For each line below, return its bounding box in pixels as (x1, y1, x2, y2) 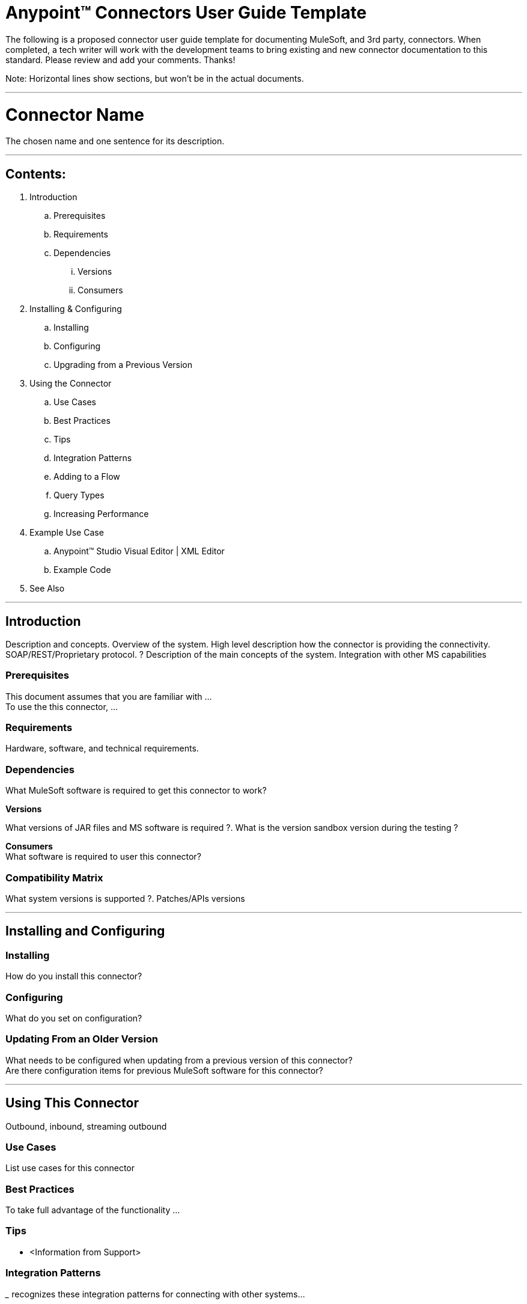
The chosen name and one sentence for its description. (5, 136, 225, 147)
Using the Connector (29, 378, 112, 389)
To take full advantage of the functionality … (5, 1205, 180, 1215)
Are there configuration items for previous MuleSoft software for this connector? (5, 1065, 323, 1076)
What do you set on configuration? (5, 1012, 142, 1023)
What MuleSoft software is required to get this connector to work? (5, 785, 267, 796)
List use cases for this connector (5, 1163, 135, 1174)
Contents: (5, 166, 66, 182)
